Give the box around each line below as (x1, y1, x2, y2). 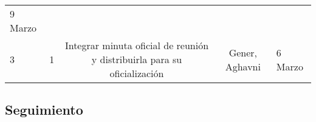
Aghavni (225, 59, 261, 73)
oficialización (109, 66, 164, 80)
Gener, (228, 45, 258, 59)
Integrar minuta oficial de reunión (64, 38, 209, 52)
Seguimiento (5, 100, 83, 119)
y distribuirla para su (91, 52, 182, 66)
